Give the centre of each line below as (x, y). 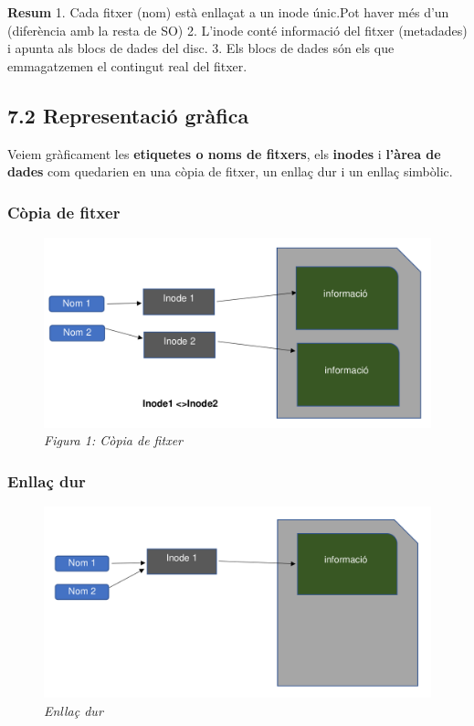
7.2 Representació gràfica (128, 115)
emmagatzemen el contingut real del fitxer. (127, 65)
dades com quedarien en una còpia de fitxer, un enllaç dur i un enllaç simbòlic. (230, 171)
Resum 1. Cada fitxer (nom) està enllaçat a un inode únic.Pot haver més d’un (228, 12)
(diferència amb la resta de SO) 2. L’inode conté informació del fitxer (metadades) (237, 30)
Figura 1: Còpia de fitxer (113, 440)
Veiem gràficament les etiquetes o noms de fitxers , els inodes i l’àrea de (224, 153)
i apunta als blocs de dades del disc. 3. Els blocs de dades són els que (201, 48)
